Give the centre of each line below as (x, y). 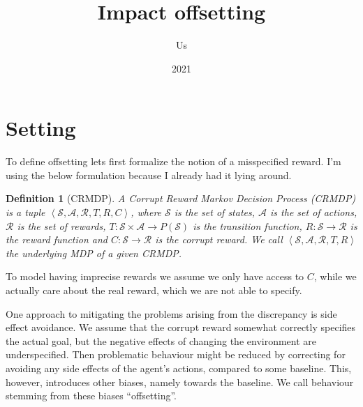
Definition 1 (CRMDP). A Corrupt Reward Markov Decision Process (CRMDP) (181, 198)
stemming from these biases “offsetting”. (91, 396)
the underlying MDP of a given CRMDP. (94, 253)
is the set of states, (215, 212)
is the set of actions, (314, 212)
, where (146, 212)
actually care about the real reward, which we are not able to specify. (154, 290)
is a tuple (25, 212)
